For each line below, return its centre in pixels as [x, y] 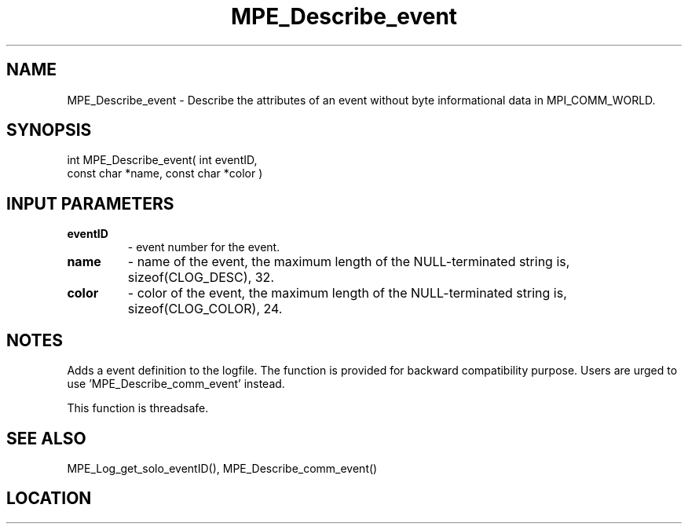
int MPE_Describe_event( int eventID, [162, 160]
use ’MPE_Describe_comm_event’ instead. [176, 384]
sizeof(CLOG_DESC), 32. [201, 278]
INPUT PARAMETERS [90, 203]
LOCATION [49, 499]
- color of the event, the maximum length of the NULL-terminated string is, [347, 293]
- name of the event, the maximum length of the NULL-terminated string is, [349, 262]
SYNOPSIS [49, 130]
